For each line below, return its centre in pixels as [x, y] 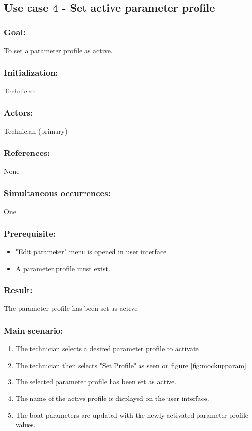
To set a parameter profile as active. [58, 50]
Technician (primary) [36, 131]
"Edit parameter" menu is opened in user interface [91, 252]
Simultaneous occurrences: [57, 193]
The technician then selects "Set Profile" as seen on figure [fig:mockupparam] [131, 365]
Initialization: [31, 72]
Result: [18, 290]
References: [27, 153]
